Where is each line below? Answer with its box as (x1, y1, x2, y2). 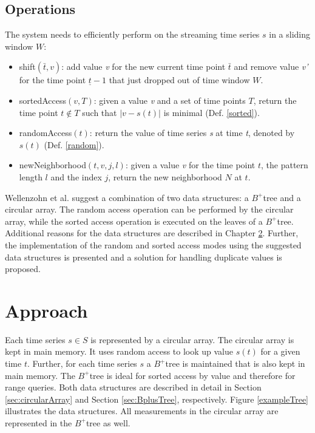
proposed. (5, 262, 41, 275)
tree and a (263, 191, 301, 203)
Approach (5, 298, 88, 322)
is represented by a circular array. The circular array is (90, 333, 294, 346)
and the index (50, 170, 102, 183)
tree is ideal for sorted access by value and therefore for (89, 369, 296, 381)
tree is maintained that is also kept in (165, 357, 305, 370)
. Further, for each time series (27, 357, 137, 370)
